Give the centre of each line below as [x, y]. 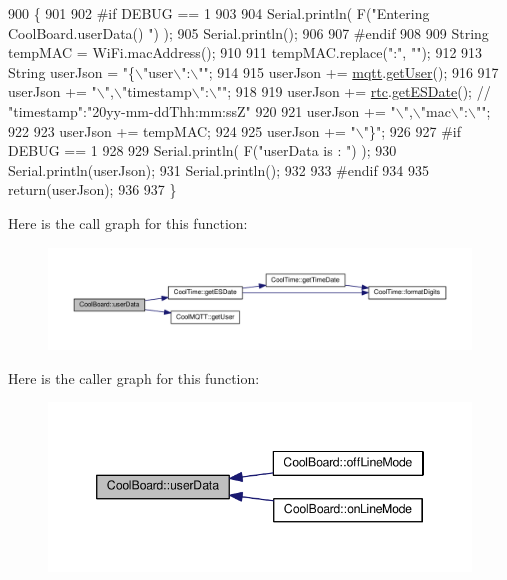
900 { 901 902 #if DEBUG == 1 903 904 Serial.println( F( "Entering [219, 13]
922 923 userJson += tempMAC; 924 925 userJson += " [182, 130]
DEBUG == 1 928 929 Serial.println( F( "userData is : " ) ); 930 [202, 150]
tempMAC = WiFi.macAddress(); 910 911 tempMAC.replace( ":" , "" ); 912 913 [245, 52]
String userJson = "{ [72, 71]
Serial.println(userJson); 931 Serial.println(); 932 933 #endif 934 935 [219, 169]
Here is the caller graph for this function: [134, 377]
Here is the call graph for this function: [128, 222]
